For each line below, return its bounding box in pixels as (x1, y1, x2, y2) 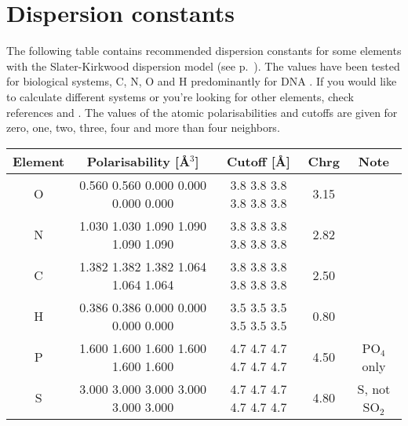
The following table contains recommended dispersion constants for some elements (6, 42, 402, 59)
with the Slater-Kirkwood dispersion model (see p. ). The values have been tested (6, 57, 400, 74)
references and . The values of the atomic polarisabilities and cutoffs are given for (6, 104, 398, 120)
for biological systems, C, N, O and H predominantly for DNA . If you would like (6, 73, 397, 89)
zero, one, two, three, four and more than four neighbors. (6, 119, 280, 136)
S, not (357, 379, 391, 398)
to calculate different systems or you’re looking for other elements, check (6, 88, 355, 104)
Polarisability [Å (86, 151, 191, 170)
